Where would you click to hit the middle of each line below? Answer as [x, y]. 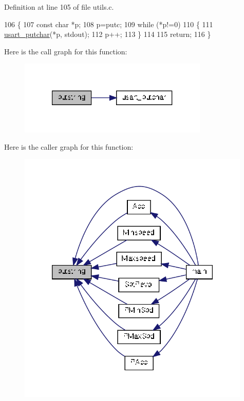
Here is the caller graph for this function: [69, 146]
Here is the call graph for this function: [66, 51]
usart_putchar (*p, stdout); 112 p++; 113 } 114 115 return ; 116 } [108, 34]
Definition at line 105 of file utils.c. [59, 7]
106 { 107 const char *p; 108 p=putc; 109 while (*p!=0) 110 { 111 [109, 24]
